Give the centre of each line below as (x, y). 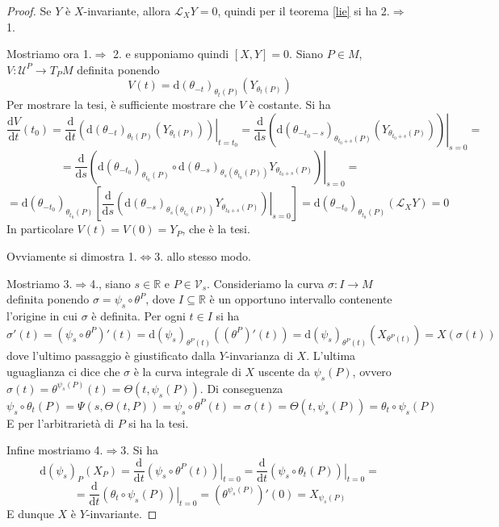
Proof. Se (29, 10)
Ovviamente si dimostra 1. (72, 256)
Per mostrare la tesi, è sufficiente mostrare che (121, 105)
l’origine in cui (42, 316)
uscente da (284, 372)
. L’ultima (331, 356)
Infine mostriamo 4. (55, 450)
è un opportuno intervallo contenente (301, 299)
